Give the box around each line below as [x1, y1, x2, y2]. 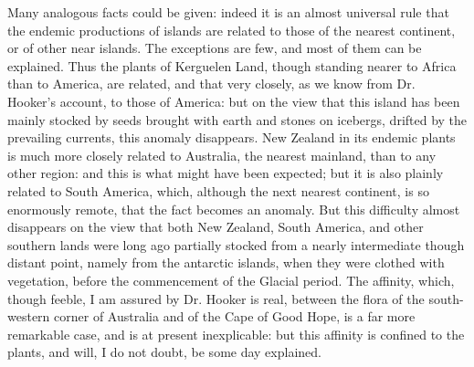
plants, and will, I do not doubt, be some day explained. [7, 342, 321, 362]
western [7, 307, 50, 326]
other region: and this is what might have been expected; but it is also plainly [7, 163, 444, 183]
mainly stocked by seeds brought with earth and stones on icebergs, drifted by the [7, 110, 468, 129]
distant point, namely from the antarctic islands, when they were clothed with [7, 253, 445, 272]
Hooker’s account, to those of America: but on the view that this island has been [7, 91, 460, 110]
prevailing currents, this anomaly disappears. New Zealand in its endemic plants [7, 128, 456, 147]
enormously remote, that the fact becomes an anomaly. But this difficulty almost [7, 199, 460, 218]
